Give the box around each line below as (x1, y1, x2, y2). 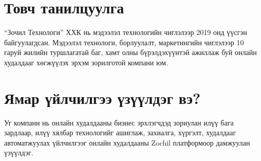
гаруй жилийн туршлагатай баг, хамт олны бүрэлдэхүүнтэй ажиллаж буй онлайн (4, 47, 257, 58)
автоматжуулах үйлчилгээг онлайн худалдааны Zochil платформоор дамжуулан (4, 137, 250, 148)
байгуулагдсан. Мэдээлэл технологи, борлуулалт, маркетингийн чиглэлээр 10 (4, 37, 244, 47)
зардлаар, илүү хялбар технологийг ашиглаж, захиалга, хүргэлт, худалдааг (4, 127, 236, 138)
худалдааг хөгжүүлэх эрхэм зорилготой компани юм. (4, 57, 169, 67)
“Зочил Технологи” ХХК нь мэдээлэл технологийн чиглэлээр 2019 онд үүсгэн (4, 27, 247, 38)
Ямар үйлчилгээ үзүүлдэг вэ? (4, 87, 201, 108)
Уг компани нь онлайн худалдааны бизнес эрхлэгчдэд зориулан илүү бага (4, 117, 234, 128)
